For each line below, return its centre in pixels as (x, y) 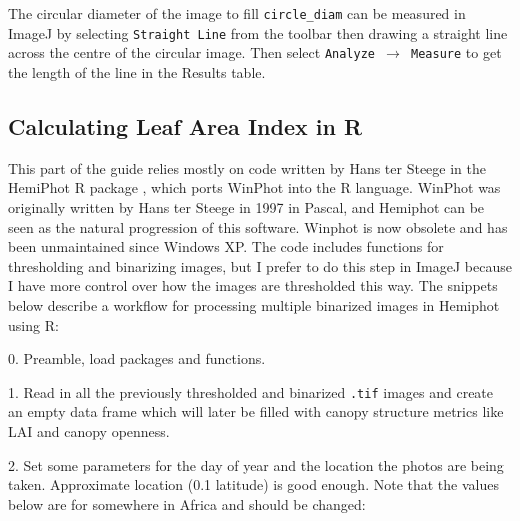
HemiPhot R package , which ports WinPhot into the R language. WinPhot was (254, 187)
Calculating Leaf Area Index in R (185, 125)
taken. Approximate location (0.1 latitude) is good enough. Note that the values (253, 484)
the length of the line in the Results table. (137, 71)
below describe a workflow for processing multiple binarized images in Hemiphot (254, 304)
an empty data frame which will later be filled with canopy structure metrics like (256, 411)
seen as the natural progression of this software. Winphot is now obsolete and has (258, 226)
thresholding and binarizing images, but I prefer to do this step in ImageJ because (260, 265)
